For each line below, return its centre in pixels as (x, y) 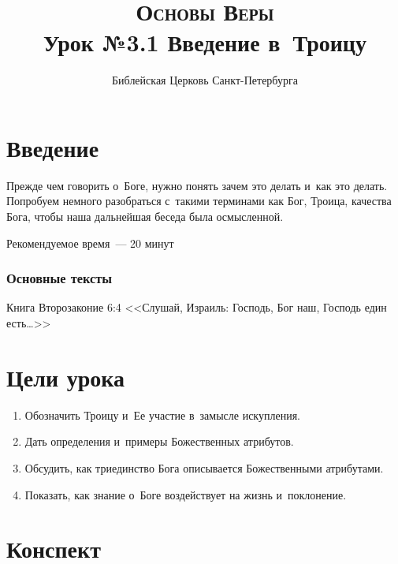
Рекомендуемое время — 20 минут (90, 243)
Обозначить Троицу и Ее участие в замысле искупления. (162, 415)
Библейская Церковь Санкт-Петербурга (205, 80)
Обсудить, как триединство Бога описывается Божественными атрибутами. (204, 467)
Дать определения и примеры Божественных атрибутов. (159, 441)
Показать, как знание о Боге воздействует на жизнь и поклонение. (186, 494)
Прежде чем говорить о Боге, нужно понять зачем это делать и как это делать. (197, 185)
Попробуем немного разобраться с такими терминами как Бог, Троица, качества (199, 201)
